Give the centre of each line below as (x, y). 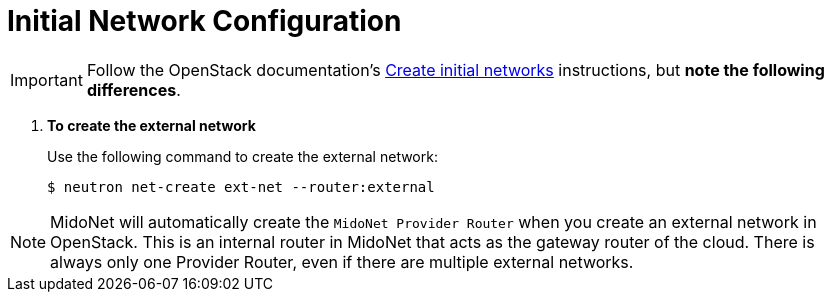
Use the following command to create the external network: (242, 156)
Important (46, 79)
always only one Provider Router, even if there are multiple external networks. (342, 261)
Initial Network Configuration (204, 21)
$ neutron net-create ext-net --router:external (241, 186)
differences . (133, 89)
